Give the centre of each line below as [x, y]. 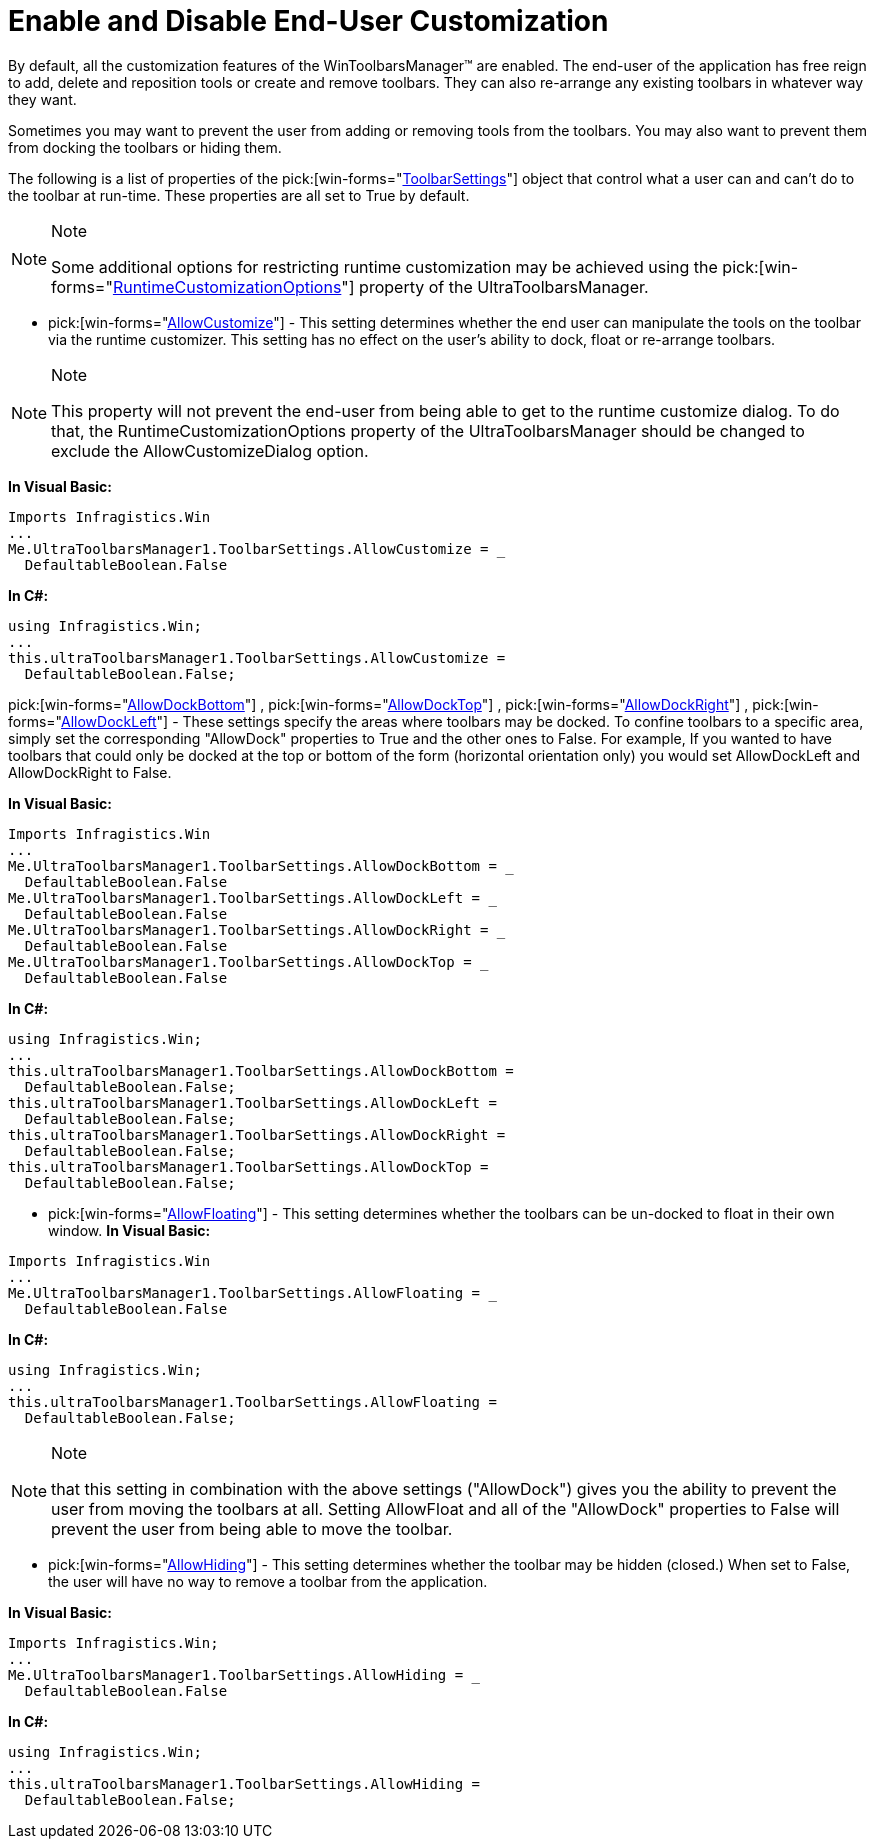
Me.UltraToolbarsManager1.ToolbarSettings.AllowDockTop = [240, 961]
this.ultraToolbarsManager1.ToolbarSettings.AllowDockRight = [257, 1134]
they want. [42, 99]
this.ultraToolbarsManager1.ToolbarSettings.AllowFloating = [252, 1401]
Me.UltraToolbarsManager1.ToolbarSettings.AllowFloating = [244, 1292]
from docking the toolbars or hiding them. [145, 147]
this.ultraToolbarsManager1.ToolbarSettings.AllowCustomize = [257, 657]
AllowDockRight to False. [90, 772]
